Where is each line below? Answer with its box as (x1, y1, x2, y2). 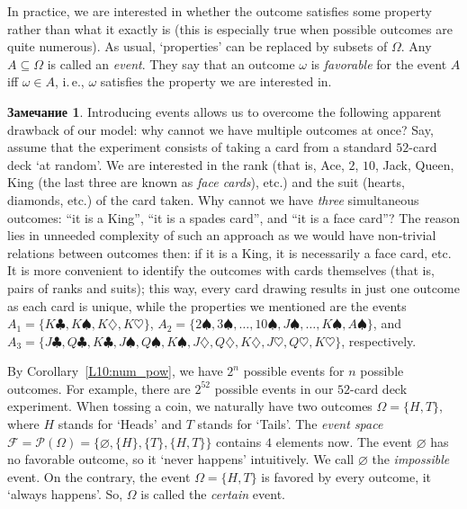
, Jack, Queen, (375, 155, 454, 174)
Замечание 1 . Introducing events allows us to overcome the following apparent (7, 102, 442, 121)
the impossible (372, 450, 450, 469)
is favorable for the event (310, 54, 447, 73)
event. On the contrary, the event (7, 467, 191, 486)
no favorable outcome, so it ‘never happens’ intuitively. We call (7, 450, 355, 469)
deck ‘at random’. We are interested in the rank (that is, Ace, (7, 155, 345, 174)
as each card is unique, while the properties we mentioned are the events (7, 296, 407, 315)
